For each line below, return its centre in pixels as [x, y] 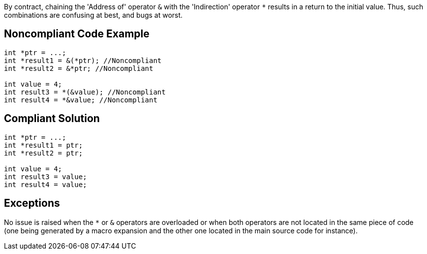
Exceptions [32, 203]
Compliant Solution [52, 119]
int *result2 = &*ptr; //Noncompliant [79, 68]
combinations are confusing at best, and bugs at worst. [93, 15]
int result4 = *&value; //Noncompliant [81, 100]
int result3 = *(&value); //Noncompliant [85, 92]
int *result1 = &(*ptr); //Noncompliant [83, 60]
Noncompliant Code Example [77, 34]
